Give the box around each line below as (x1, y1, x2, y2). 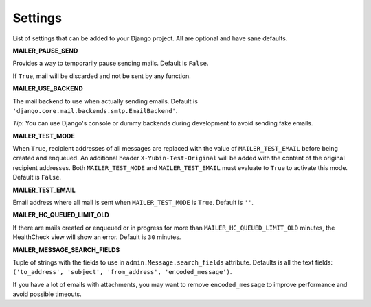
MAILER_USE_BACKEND (12, 84, 84, 93)
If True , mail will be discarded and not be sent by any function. (12, 72, 192, 80)
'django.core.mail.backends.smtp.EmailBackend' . (12, 106, 178, 114)
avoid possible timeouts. (12, 290, 82, 298)
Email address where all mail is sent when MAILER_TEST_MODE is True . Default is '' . (12, 199, 254, 207)
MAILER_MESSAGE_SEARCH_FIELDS (12, 245, 120, 254)
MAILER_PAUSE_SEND (12, 47, 78, 55)
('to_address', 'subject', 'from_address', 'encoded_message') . (12, 268, 232, 276)
